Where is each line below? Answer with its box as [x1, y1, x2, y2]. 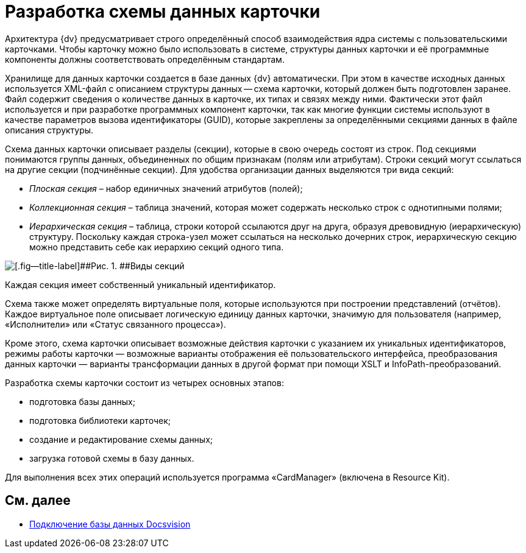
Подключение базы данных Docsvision [29, 518, 191, 529]
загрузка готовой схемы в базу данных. [29, 453, 194, 463]
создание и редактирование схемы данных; [29, 434, 213, 445]
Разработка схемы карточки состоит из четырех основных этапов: [5, 377, 284, 388]
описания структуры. [5, 124, 94, 135]
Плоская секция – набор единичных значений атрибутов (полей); [29, 183, 303, 194]
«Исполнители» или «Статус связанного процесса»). [5, 319, 226, 329]
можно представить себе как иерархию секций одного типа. [29, 241, 284, 252]
